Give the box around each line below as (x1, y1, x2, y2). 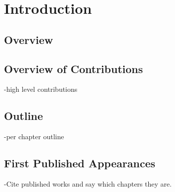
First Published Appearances (4, 155, 156, 171)
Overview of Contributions (4, 61, 143, 76)
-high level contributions (4, 84, 78, 94)
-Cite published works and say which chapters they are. (4, 178, 172, 189)
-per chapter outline (4, 131, 64, 142)
